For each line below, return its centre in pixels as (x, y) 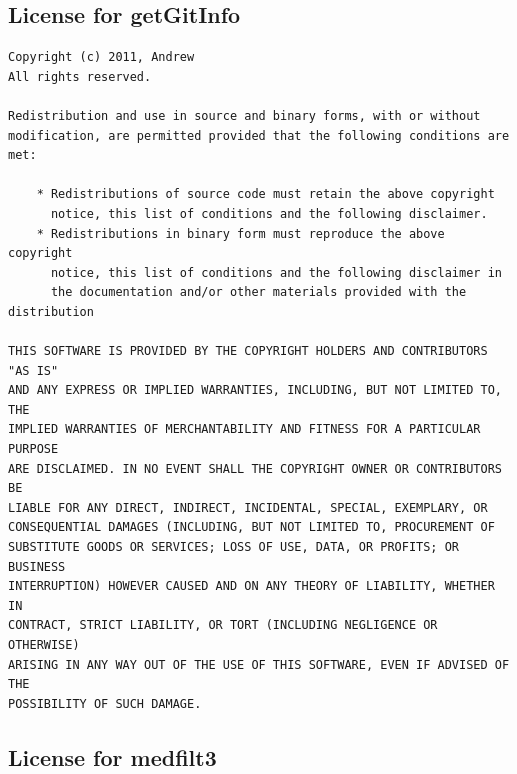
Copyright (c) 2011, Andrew (101, 57)
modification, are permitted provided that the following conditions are (259, 135)
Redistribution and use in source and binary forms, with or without (244, 115)
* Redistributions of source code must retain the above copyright (265, 194)
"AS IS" (33, 370)
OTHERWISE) (44, 645)
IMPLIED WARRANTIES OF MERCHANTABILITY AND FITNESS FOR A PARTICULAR (244, 429)
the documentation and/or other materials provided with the (258, 292)
